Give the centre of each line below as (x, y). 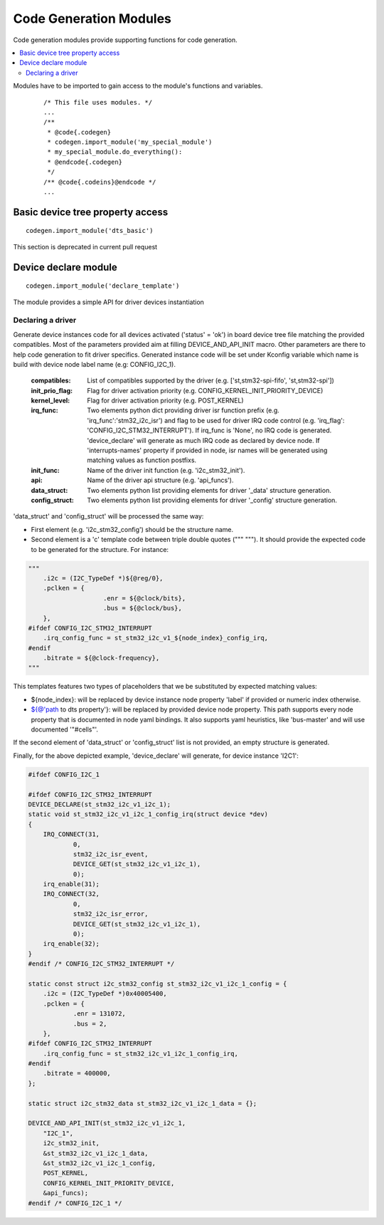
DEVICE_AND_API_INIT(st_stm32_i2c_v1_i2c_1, (107, 1123)
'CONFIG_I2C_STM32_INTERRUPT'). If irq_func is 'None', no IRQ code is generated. (209, 430)
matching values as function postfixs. (142, 460)
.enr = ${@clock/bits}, (145, 598)
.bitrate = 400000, (77, 1073)
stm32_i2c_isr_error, (111, 914)
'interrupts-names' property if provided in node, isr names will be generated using (207, 450)
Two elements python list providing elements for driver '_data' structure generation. (209, 490)
